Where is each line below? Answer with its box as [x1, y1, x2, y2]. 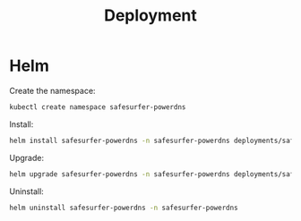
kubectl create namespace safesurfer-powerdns [9, 102, 186, 112]
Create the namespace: [9, 85, 96, 96]
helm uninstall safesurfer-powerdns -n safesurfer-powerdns [9, 203, 239, 212]
